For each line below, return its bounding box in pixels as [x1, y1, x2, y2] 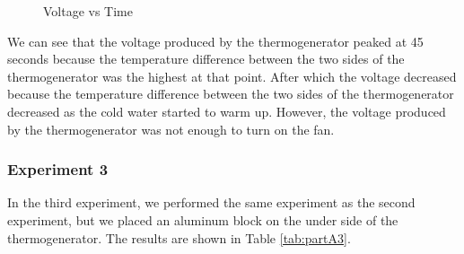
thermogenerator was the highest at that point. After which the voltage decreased [7, 66, 457, 85]
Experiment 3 [7, 158, 109, 180]
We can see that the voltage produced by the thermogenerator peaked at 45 [7, 31, 424, 50]
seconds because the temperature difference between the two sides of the [7, 49, 405, 68]
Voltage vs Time [43, 2, 134, 20]
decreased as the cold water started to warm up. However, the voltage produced [7, 101, 446, 120]
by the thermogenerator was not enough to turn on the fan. [7, 119, 335, 138]
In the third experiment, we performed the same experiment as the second [7, 193, 416, 212]
